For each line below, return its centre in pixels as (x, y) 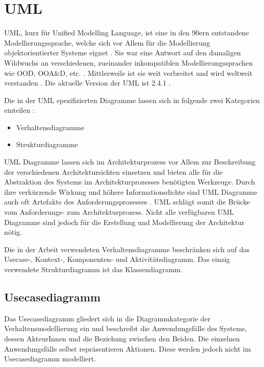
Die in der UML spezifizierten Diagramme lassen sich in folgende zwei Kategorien (132, 100)
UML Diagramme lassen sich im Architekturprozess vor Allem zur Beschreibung (130, 162)
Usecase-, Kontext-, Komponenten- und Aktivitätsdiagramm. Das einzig (117, 259)
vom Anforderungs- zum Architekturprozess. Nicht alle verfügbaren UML (119, 212)
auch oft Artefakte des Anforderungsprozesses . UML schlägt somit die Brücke (127, 202)
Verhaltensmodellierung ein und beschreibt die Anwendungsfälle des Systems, (126, 328)
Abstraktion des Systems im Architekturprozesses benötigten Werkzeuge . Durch (130, 182)
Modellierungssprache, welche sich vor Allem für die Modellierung (107, 42)
